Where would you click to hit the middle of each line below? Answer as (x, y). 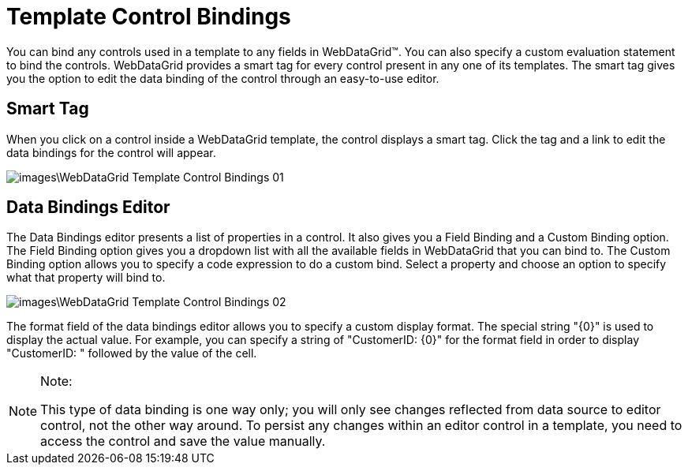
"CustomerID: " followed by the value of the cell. (132, 353)
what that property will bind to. (86, 278)
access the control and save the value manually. (183, 441)
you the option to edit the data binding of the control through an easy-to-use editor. (223, 78)
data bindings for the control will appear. (111, 152)
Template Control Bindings (149, 17)
